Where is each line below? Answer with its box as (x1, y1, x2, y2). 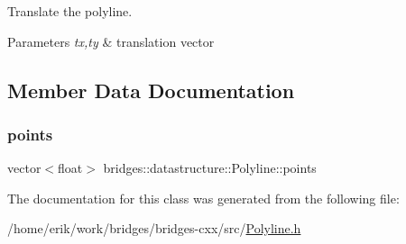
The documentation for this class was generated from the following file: (7, 188, 400, 207)
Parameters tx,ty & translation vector (7, 32, 215, 50)
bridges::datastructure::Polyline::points (103, 158, 317, 177)
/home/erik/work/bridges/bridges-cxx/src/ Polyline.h (7, 219, 301, 238)
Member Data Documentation (7, 76, 295, 104)
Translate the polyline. (7, 2, 133, 20)
